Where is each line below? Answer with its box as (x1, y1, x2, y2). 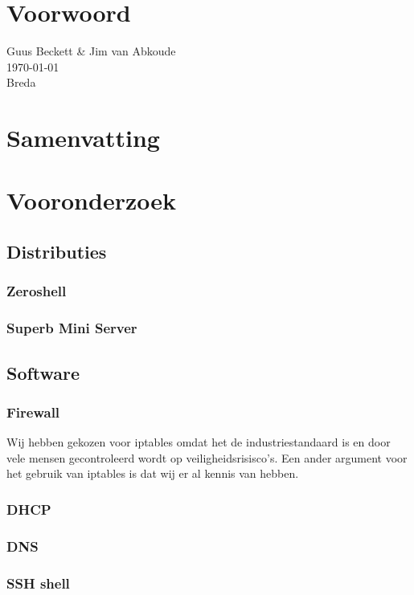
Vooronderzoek (6, 184, 176, 217)
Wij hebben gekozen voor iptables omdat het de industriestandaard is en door (6, 434, 391, 450)
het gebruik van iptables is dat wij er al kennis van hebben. (6, 465, 299, 482)
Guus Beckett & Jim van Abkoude (6, 43, 176, 59)
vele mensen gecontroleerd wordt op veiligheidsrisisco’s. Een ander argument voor (6, 449, 408, 466)
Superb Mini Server (6, 318, 137, 338)
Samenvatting (6, 121, 160, 154)
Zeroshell (6, 281, 67, 301)
